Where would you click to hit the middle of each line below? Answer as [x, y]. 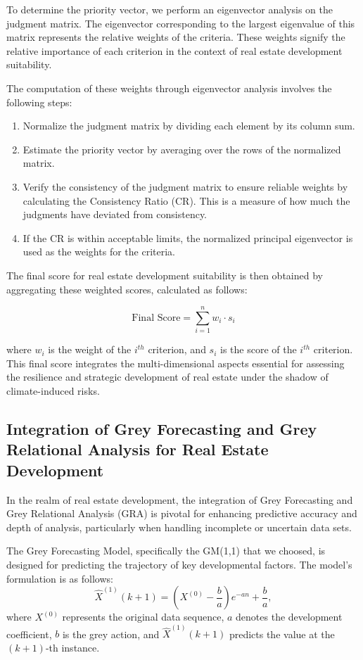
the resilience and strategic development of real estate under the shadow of [167, 377]
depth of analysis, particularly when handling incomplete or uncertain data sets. [179, 527]
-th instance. [72, 647]
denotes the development [289, 617]
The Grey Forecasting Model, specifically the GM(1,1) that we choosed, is [166, 551]
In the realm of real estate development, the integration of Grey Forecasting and [180, 499]
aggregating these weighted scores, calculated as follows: [127, 289]
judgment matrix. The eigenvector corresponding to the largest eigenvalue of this [181, 23]
